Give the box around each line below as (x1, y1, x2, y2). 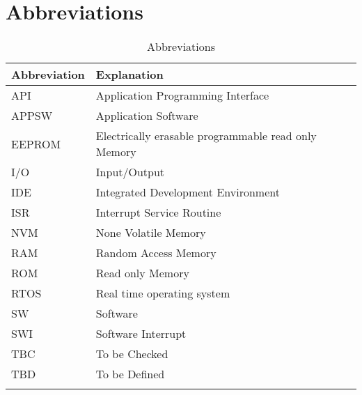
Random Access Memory (95, 245, 217, 261)
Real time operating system (95, 285, 230, 302)
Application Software (95, 107, 198, 124)
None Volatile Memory (95, 224, 206, 241)
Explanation (95, 66, 164, 83)
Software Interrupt (95, 325, 187, 342)
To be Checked (95, 346, 168, 362)
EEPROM (11, 135, 61, 152)
